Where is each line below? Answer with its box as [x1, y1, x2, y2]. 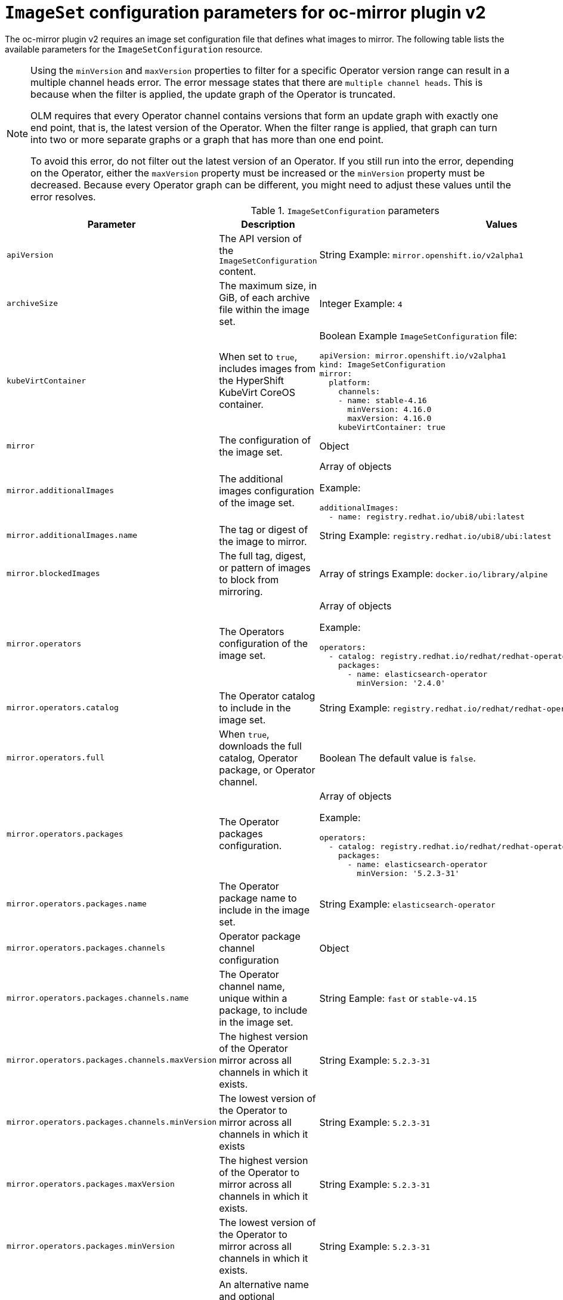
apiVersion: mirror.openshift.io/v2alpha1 [319, 351, 506, 360]
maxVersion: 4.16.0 [347, 413, 432, 423]
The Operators [219, 626, 284, 638]
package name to [219, 892, 297, 904]
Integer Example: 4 [319, 297, 403, 309]
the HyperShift [219, 374, 284, 387]
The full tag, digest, [219, 549, 306, 562]
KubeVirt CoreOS [219, 386, 295, 399]
